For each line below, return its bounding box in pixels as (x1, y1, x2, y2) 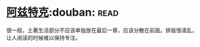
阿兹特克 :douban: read (6, 5, 119, 19)
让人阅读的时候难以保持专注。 (6, 34, 81, 41)
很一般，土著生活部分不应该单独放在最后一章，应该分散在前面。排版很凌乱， (6, 27, 198, 34)
